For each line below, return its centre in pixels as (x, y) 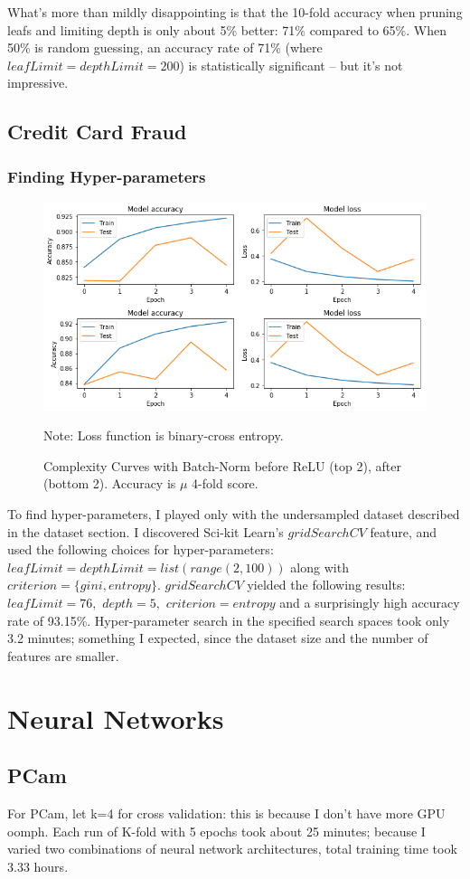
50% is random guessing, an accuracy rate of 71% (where (165, 47)
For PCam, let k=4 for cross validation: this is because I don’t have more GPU (226, 813)
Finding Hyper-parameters (107, 176)
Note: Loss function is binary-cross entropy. (164, 435)
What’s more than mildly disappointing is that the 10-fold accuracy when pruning (235, 12)
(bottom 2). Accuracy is (110, 483)
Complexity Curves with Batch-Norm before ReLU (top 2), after (222, 465)
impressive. (38, 83)
